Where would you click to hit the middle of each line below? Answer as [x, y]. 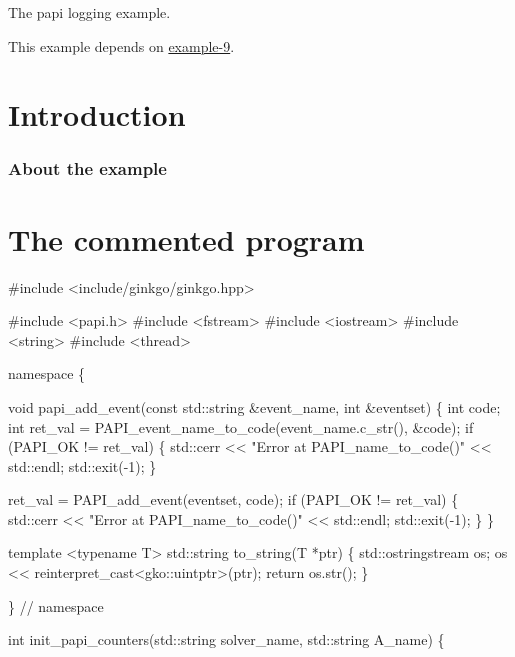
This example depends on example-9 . [121, 45]
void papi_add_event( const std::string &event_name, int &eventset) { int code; [254, 406]
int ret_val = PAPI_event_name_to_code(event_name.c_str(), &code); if [241, 426]
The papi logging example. [89, 12]
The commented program [186, 238]
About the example [87, 168]
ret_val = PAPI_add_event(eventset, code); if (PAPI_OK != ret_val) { [233, 499]
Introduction [97, 114]
